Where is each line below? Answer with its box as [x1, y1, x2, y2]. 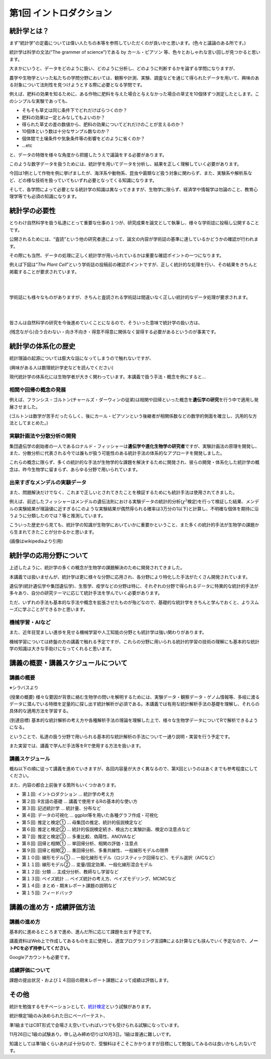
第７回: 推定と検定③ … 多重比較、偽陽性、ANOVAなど [22, 833, 136, 839]
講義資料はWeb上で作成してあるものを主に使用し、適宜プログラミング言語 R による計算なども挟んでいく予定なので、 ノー [9, 938, 258, 944]
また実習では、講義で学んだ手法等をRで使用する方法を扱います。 [9, 742, 144, 749]
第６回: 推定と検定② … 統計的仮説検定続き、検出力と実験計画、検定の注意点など [22, 826, 191, 832]
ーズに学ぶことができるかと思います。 [9, 606, 88, 612]
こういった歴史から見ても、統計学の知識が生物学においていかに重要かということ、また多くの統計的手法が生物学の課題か [9, 522, 259, 528]
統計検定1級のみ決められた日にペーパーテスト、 [9, 1013, 108, 1019]
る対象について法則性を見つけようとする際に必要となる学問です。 [9, 82, 145, 88]
